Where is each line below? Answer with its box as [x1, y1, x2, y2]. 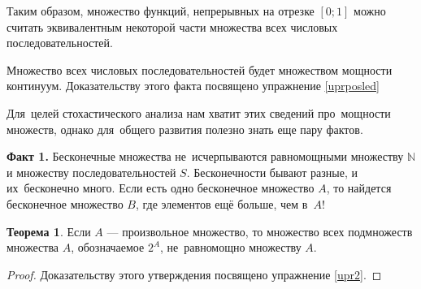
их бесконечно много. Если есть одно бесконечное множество [7, 179, 315, 196]
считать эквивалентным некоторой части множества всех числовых [7, 18, 338, 35]
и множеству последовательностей [7, 163, 176, 180]
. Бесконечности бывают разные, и [186, 163, 358, 180]
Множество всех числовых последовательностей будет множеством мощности [7, 61, 393, 78]
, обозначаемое [71, 239, 145, 256]
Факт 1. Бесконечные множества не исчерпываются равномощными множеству [7, 148, 404, 165]
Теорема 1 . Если [7, 222, 91, 239]
